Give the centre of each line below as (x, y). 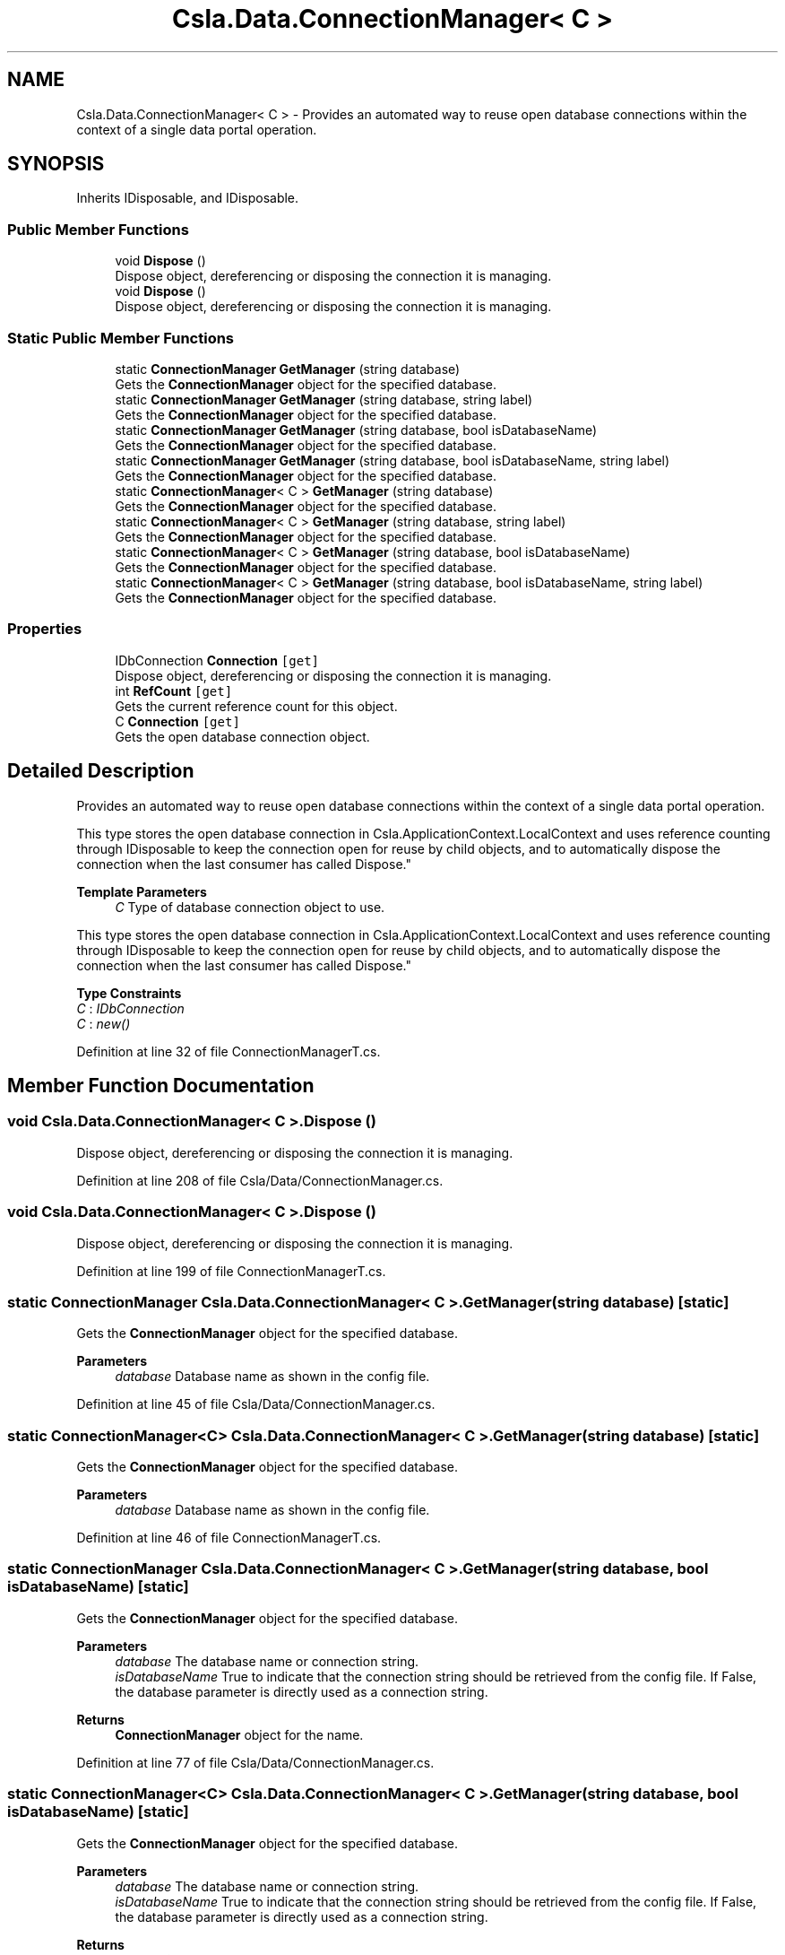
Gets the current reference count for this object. (256, 706)
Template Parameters (142, 891)
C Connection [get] (177, 721)
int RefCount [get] (174, 691)
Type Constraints (129, 993)
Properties (45, 629)
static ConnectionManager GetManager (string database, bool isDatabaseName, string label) (392, 460)
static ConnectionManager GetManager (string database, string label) (324, 399)
